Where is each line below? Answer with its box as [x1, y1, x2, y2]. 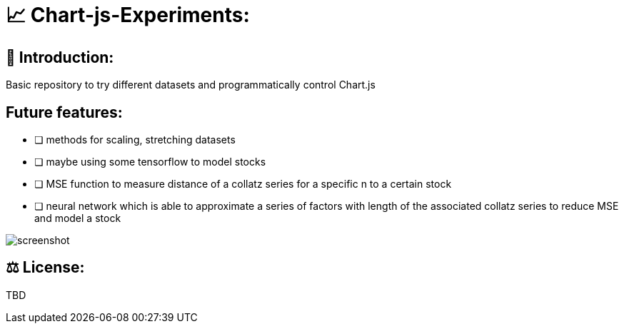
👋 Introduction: [6, 48, 114, 66]
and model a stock [34, 212, 121, 225]
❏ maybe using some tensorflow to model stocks [34, 156, 266, 168]
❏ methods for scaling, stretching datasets [34, 133, 236, 146]
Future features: [6, 103, 123, 121]
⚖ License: [6, 258, 85, 277]
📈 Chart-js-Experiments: [6, 3, 250, 27]
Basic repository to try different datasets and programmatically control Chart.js [6, 79, 376, 91]
